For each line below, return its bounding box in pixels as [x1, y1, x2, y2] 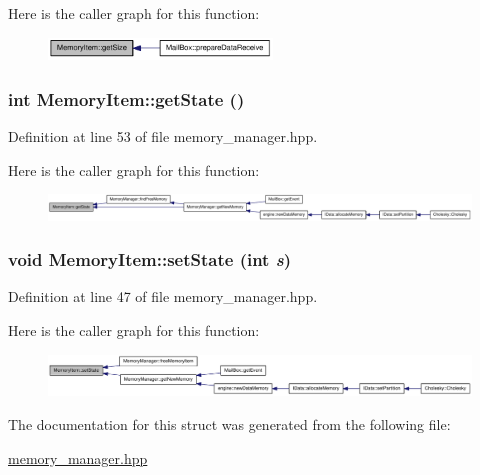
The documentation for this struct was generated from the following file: [8, 414, 451, 435]
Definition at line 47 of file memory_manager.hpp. [8, 286, 318, 307]
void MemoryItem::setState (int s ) [8, 247, 291, 272]
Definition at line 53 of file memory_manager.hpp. [8, 125, 318, 146]
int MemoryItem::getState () [8, 86, 245, 111]
